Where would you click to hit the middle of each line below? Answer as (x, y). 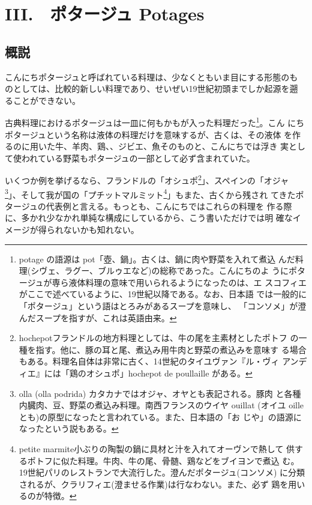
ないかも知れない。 (101, 230)
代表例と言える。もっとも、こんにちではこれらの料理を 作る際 (169, 206)
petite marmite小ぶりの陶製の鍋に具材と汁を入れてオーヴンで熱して (151, 448)
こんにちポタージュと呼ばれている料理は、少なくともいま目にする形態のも (151, 77)
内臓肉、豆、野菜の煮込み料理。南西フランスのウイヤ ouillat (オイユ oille (161, 405)
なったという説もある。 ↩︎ (69, 428)
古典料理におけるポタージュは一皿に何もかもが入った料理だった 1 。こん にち (155, 122)
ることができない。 (43, 100)
